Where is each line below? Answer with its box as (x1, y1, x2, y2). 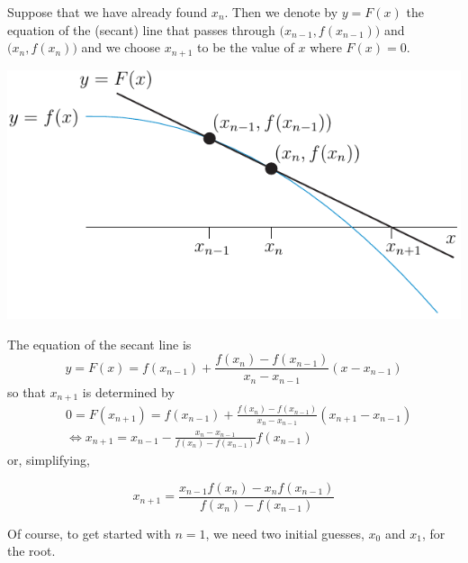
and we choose (81, 38, 161, 57)
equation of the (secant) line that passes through (7, 20, 275, 39)
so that (7, 382, 46, 401)
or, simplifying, (7, 450, 90, 468)
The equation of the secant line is (7, 334, 192, 353)
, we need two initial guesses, (205, 523, 364, 542)
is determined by (82, 382, 175, 401)
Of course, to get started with (7, 523, 171, 542)
